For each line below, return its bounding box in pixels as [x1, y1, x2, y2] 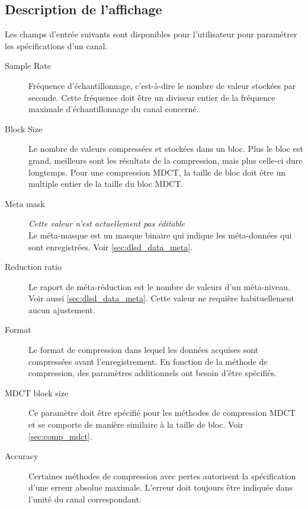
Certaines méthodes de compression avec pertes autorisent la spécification [28, 469, 296, 482]
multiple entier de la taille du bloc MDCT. [28, 177, 184, 190]
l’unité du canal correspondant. [28, 493, 142, 505]
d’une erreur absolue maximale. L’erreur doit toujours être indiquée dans [28, 481, 293, 494]
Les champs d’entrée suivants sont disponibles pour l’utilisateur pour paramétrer [5, 28, 297, 40]
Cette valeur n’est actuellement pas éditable [28, 217, 185, 230]
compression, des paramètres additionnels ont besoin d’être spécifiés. [28, 367, 277, 379]
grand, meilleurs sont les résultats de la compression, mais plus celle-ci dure [28, 154, 303, 166]
